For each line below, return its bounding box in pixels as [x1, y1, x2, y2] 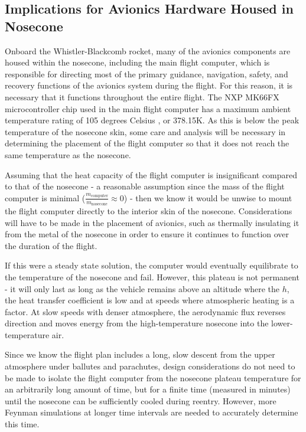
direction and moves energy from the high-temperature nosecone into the [5, 317, 269, 329]
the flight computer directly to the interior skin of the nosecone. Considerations [5, 204, 292, 217]
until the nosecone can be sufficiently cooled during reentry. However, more [5, 394, 276, 407]
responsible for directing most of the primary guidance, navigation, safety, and [5, 67, 288, 80]
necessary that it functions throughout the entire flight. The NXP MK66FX [5, 90, 279, 103]
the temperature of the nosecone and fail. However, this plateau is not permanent [5, 270, 300, 283]
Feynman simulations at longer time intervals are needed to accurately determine [5, 406, 298, 418]
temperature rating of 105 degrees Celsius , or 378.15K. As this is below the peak [5, 114, 300, 126]
